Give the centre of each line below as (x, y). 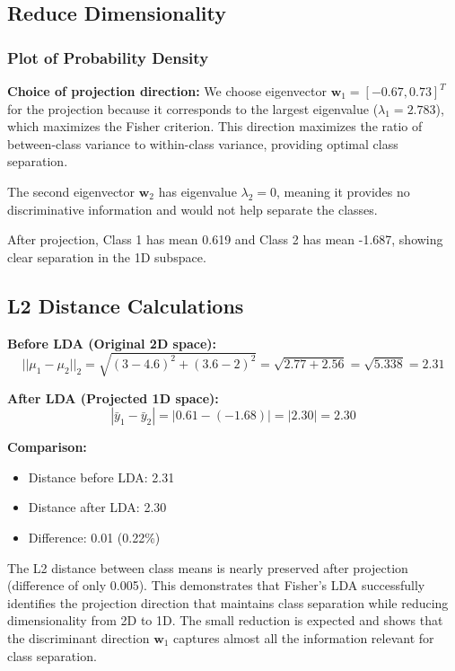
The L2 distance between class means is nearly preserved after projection (208, 567)
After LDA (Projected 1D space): (113, 397)
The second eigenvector (71, 191)
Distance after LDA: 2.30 (97, 507)
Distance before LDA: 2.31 (101, 477)
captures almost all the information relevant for (304, 638)
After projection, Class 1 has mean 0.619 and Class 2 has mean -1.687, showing (225, 239)
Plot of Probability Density (108, 57)
